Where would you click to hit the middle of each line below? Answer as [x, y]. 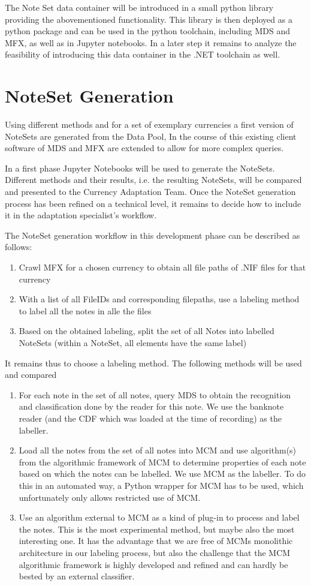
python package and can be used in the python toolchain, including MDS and [147, 31]
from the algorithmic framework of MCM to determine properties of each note [162, 462]
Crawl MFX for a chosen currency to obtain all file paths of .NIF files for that [162, 267]
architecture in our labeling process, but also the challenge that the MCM [155, 552]
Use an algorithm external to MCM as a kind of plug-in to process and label [159, 517]
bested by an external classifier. [77, 576]
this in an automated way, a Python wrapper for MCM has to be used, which [161, 485]
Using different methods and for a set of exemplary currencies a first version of [149, 124]
